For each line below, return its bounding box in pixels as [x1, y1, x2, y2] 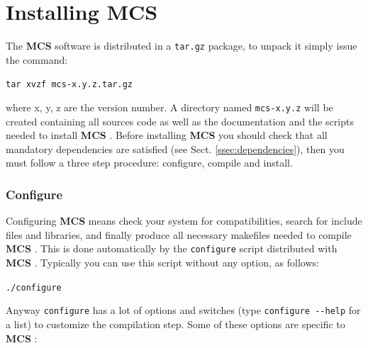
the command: [6, 52, 68, 67]
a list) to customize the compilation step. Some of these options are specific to [6, 317, 345, 332]
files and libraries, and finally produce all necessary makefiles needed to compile [6, 227, 352, 242]
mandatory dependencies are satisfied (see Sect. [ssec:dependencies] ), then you [6, 141, 345, 156]
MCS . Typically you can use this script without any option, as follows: [6, 255, 319, 270]
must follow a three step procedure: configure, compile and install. [6, 155, 293, 170]
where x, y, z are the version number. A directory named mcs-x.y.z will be [6, 100, 333, 115]
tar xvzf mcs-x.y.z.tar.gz [6, 79, 133, 90]
